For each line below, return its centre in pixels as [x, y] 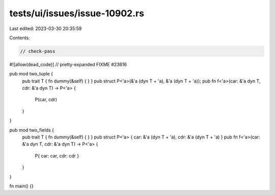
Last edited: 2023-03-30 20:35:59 [46, 29]
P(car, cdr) [46, 100]
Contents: [20, 38]
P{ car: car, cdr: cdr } [57, 156]
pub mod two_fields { [32, 130]
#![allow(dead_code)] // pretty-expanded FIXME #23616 [68, 64]
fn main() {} [22, 186]
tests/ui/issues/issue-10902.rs [77, 13]
